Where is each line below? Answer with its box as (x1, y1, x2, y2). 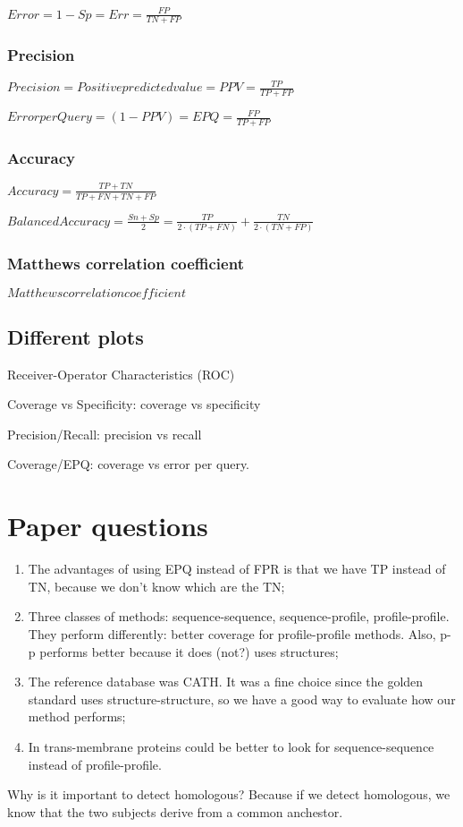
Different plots (7, 322, 144, 350)
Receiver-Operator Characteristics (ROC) (7, 364, 235, 383)
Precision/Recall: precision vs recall (7, 424, 202, 443)
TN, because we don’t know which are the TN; (28, 576, 285, 595)
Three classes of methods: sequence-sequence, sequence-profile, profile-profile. (28, 607, 450, 626)
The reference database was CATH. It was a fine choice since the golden (28, 672, 424, 691)
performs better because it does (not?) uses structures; (39, 642, 339, 661)
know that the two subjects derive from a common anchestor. (7, 802, 343, 821)
